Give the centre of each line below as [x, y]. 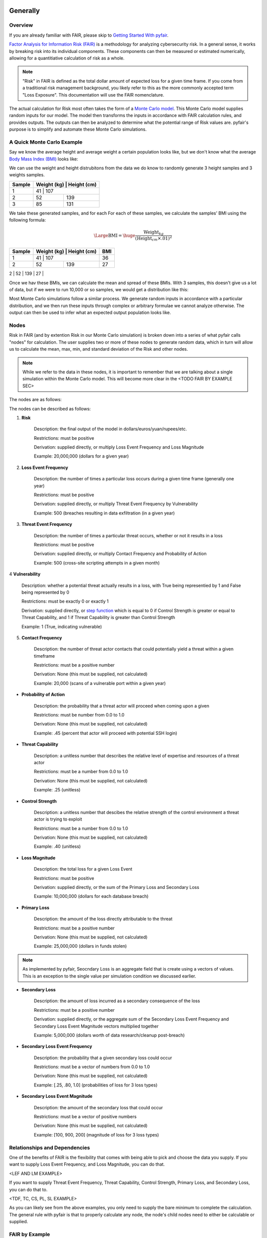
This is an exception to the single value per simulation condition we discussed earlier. [109, 976]
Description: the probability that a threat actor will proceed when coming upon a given [122, 706]
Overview [21, 25]
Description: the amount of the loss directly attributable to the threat [103, 919]
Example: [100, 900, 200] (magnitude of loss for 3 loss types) [96, 1135]
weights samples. [27, 175]
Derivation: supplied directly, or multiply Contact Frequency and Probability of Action [120, 554]
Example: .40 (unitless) [57, 846]
